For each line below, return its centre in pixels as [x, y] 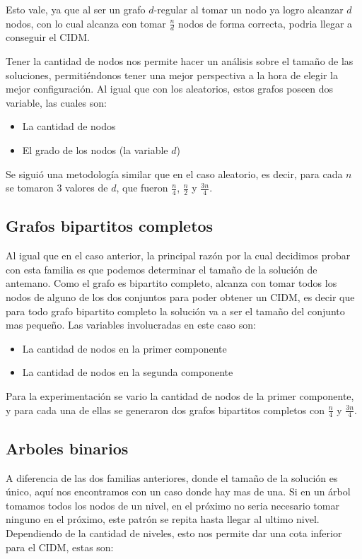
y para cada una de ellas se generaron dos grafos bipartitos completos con [165, 410]
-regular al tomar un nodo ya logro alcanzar [249, 9]
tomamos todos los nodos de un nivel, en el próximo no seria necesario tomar [173, 505]
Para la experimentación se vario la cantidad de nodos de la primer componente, [180, 395]
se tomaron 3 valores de [57, 188]
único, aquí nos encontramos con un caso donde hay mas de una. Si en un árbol [178, 492]
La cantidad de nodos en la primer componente [124, 348]
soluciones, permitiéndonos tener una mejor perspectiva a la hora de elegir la [172, 75]
